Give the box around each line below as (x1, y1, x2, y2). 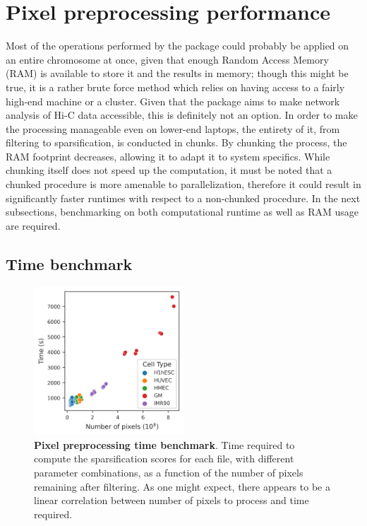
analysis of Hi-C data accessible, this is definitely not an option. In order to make (6, 107, 358, 122)
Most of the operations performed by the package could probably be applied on (6, 38, 349, 53)
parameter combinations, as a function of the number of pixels (34, 464, 303, 479)
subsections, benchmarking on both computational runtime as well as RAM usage (6, 204, 359, 219)
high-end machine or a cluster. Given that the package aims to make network (6, 93, 340, 108)
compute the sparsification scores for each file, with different (34, 451, 294, 466)
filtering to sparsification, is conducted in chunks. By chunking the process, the (6, 135, 347, 150)
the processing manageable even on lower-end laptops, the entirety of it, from (6, 121, 340, 136)
